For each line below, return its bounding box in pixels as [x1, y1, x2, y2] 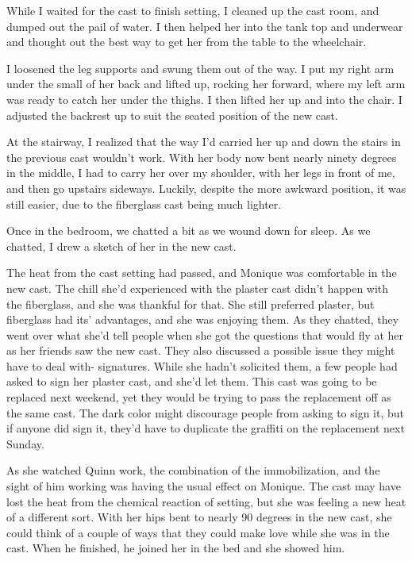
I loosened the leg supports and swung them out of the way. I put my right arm [6, 60, 395, 76]
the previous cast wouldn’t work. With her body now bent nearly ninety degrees [6, 148, 397, 165]
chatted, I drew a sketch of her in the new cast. [6, 237, 237, 254]
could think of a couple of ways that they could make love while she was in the [6, 524, 390, 540]
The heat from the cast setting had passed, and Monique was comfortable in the [6, 264, 397, 281]
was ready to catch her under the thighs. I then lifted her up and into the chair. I [6, 90, 402, 107]
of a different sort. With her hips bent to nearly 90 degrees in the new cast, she [6, 509, 392, 525]
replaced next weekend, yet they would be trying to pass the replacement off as [6, 389, 391, 405]
